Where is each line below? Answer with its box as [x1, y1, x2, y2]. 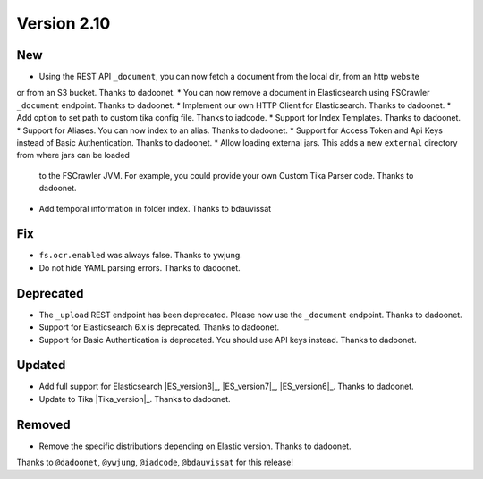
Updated [16, 357, 66, 373]
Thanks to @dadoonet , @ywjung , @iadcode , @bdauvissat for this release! [16, 457, 294, 468]
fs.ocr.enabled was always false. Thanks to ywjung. [38, 250, 243, 261]
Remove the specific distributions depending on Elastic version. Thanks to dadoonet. [38, 441, 352, 451]
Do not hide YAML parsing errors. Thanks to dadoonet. [38, 262, 241, 273]
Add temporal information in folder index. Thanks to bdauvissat [38, 203, 272, 214]
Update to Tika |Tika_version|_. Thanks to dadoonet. [38, 393, 232, 404]
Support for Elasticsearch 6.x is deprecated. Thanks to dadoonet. [38, 322, 280, 332]
